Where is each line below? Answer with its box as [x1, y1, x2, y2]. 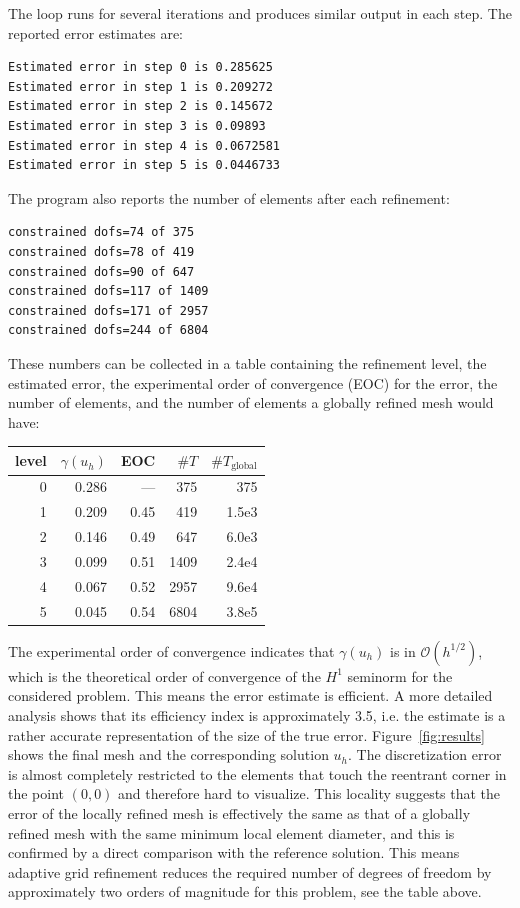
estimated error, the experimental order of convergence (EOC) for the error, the [8, 372, 498, 393]
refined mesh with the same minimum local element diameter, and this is [8, 822, 455, 843]
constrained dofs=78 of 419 [8, 244, 195, 259]
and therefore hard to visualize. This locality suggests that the [118, 783, 501, 804]
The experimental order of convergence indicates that [8, 640, 335, 661]
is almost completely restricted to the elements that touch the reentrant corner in [8, 763, 507, 784]
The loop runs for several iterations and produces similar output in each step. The [8, 3, 512, 23]
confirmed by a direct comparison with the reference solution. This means [8, 842, 460, 863]
